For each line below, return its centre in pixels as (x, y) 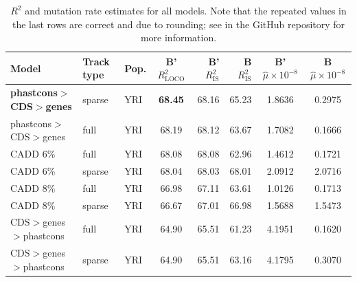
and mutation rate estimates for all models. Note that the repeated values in (186, 10)
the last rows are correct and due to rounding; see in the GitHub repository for (178, 24)
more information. (178, 37)
